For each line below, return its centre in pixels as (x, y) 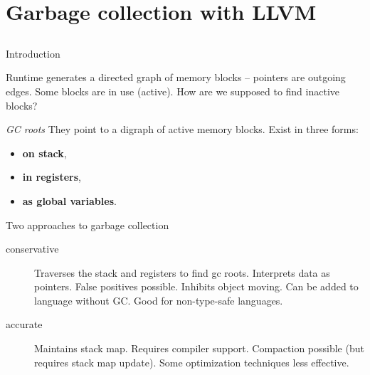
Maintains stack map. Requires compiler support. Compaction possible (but (199, 348)
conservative (32, 249)
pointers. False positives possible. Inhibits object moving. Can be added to (196, 286)
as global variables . (69, 200)
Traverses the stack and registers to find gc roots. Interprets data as (182, 272)
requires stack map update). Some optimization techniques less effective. (192, 362)
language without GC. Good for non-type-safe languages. (159, 300)
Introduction (33, 53)
